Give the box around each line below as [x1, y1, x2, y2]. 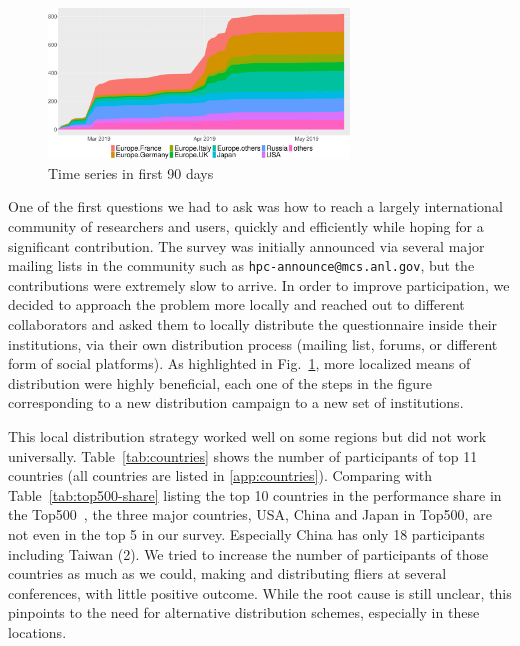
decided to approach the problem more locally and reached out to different [8, 294, 465, 315]
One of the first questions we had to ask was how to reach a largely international [8, 196, 503, 217]
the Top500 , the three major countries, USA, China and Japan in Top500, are [8, 504, 492, 525]
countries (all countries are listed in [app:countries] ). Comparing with [8, 465, 433, 486]
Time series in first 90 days [48, 162, 214, 183]
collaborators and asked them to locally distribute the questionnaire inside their [8, 313, 498, 334]
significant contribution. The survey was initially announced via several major [8, 235, 485, 256]
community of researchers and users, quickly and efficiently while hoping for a [8, 215, 484, 236]
